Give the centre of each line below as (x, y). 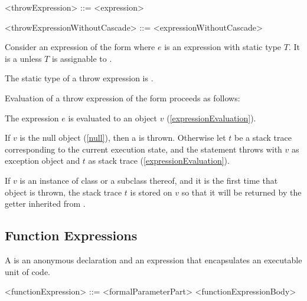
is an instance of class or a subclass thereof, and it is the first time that (149, 180)
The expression (32, 118)
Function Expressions (71, 235)
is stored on (151, 192)
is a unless (23, 58)
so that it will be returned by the (241, 192)
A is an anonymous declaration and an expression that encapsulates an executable (153, 259)
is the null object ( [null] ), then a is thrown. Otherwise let (123, 138)
